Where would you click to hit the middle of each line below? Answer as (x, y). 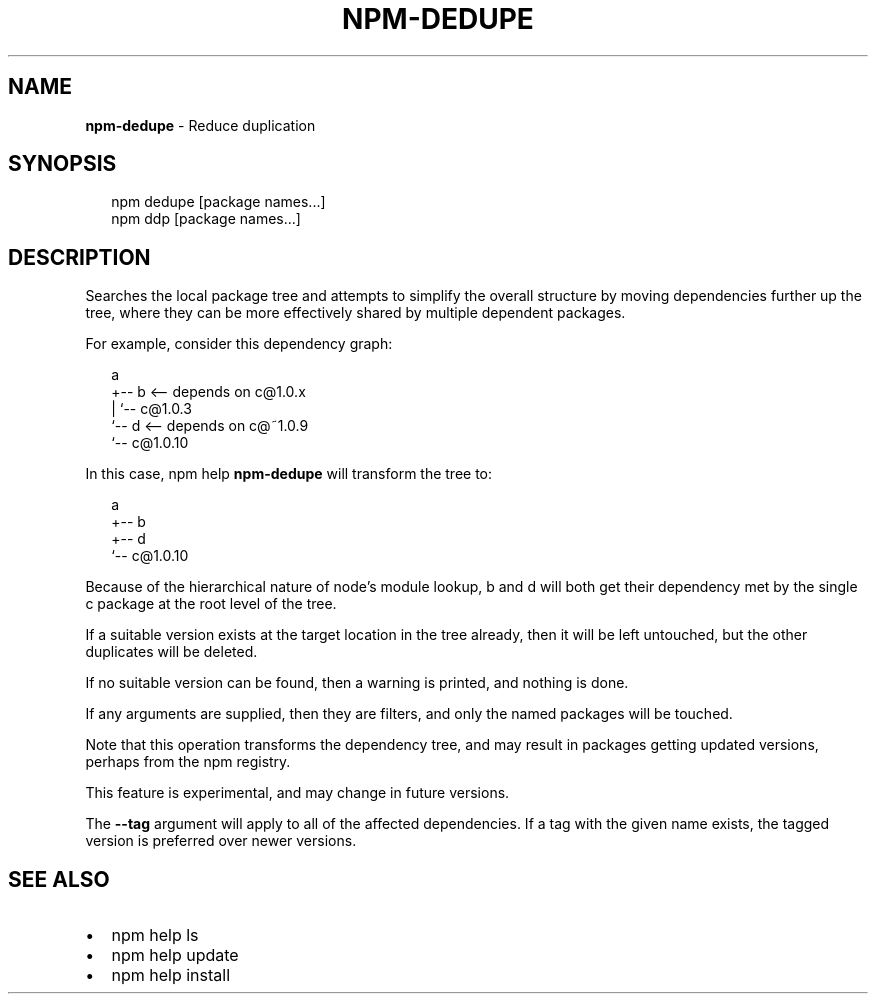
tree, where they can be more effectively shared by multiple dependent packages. (355, 313)
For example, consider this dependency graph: (239, 344)
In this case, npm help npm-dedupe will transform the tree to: (289, 474)
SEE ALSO (59, 879)
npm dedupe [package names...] (218, 202)
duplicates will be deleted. (171, 652)
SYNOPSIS (62, 164)
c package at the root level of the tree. (211, 604)
